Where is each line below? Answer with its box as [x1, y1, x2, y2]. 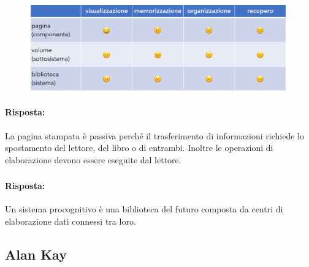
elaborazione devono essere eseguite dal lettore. [5, 153, 181, 166]
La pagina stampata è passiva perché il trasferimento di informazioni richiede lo [5, 129, 304, 142]
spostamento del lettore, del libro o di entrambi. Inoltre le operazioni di [5, 141, 273, 154]
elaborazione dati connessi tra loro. [5, 215, 136, 228]
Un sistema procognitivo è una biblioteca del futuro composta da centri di [5, 203, 283, 215]
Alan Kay [5, 245, 67, 264]
